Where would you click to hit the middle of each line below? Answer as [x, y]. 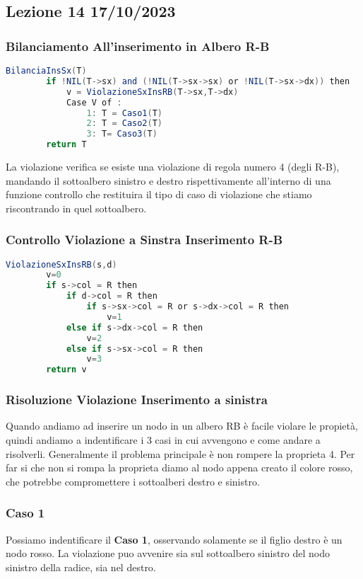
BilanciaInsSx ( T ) [46, 71]
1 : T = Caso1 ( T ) [125, 113]
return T [66, 145]
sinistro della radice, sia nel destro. [81, 567]
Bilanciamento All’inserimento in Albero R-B [138, 46]
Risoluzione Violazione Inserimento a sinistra [137, 400]
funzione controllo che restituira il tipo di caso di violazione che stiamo [159, 194]
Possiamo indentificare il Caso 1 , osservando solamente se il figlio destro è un [174, 539]
